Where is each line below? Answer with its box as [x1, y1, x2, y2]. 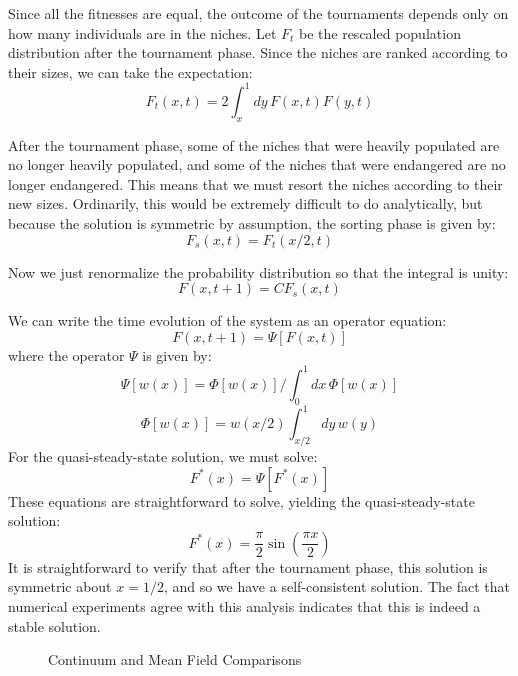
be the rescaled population [299, 22, 461, 43]
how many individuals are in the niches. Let [8, 22, 277, 43]
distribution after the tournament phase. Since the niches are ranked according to [8, 42, 508, 63]
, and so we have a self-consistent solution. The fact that [163, 576, 510, 597]
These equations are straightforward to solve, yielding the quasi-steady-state [8, 490, 475, 511]
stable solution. [8, 615, 101, 636]
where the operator [8, 344, 125, 365]
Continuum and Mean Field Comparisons [48, 649, 302, 670]
